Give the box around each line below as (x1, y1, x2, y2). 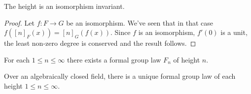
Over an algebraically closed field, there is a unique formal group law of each (4, 71, 236, 81)
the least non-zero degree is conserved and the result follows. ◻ (4, 38, 196, 48)
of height (173, 54, 200, 64)
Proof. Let (4, 17, 35, 28)
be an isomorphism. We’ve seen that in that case (66, 17, 213, 28)
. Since (110, 27, 131, 37)
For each (4, 54, 30, 64)
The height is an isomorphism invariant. (4, 1, 125, 11)
